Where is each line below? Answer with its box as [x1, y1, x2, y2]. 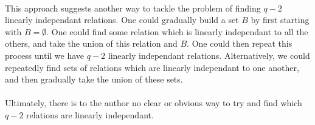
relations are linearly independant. [26, 108, 154, 121]
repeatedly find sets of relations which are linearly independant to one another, [5, 61, 299, 73]
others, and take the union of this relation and [5, 37, 178, 50]
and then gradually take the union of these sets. [5, 73, 183, 86]
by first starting [251, 13, 310, 26]
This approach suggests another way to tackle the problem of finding [5, 1, 261, 14]
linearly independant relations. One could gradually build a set [5, 13, 239, 26]
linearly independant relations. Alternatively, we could [108, 49, 310, 61]
